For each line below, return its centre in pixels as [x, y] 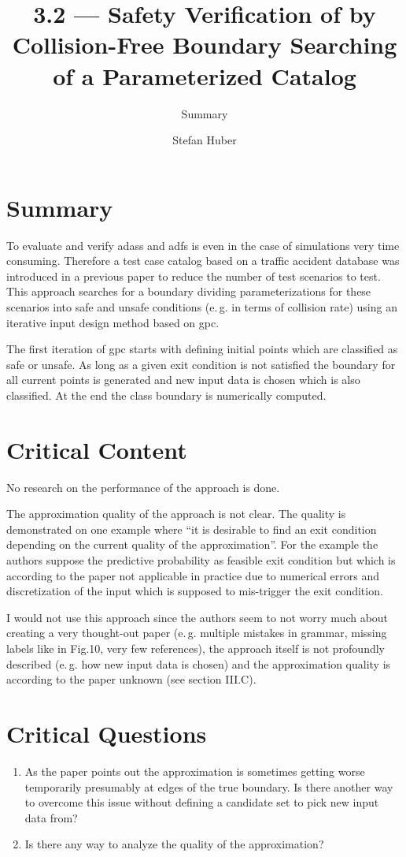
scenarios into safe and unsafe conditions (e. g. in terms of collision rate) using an [202, 307]
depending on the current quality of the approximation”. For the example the [192, 544]
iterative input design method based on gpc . [113, 322]
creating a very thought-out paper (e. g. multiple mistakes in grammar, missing [197, 633]
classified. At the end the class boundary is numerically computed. [166, 395]
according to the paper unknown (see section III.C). [131, 679]
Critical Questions [107, 733]
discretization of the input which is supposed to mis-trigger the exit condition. [195, 591]
